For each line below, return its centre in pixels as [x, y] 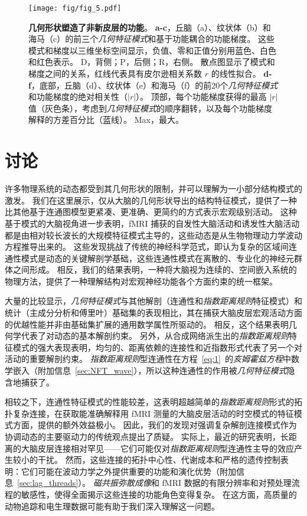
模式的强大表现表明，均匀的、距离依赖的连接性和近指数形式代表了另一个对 [157, 347]
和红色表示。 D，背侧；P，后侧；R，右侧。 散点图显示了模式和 [152, 62]
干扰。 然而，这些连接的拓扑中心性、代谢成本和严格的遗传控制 [159, 460]
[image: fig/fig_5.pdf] [75, 8]
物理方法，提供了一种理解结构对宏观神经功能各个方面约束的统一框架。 [141, 281]
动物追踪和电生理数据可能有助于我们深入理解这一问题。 [112, 506]
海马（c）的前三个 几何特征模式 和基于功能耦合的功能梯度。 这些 [151, 39]
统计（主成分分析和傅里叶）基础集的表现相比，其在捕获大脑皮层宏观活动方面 [153, 313]
